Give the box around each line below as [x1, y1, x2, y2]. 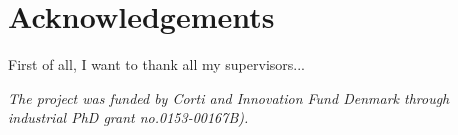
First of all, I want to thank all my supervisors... [8, 54, 305, 75]
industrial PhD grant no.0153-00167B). [8, 107, 249, 128]
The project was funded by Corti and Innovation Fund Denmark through [8, 87, 450, 108]
